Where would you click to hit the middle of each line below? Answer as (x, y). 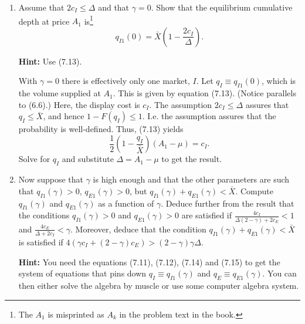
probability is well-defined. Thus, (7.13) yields (101, 129)
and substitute (88, 159)
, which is (279, 81)
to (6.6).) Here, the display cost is (79, 104)
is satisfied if (41, 242)
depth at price (44, 21)
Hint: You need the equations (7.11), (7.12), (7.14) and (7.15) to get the (149, 261)
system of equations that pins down (82, 273)
